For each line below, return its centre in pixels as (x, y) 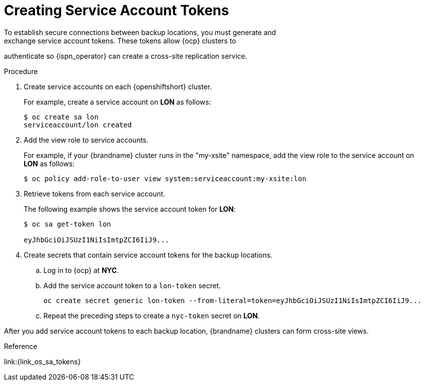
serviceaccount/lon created (78, 125)
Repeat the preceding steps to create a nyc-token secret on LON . (152, 315)
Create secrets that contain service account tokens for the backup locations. (148, 255)
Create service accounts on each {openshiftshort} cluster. (118, 86)
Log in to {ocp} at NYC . (81, 270)
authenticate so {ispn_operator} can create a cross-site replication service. (126, 56)
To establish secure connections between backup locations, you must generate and (140, 32)
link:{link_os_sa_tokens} (42, 361)
